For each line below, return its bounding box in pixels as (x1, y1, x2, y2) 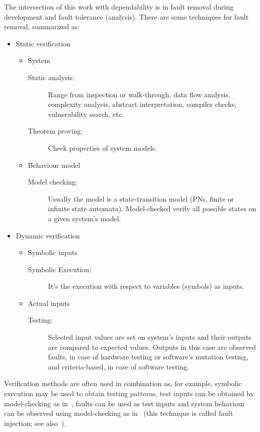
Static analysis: (28, 72, 74, 82)
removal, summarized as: (4, 21, 80, 32)
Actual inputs (28, 297, 70, 308)
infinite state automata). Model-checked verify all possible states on (48, 203, 256, 214)
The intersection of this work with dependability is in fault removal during (4, 2, 234, 12)
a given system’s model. (48, 213, 121, 223)
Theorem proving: (28, 126, 83, 136)
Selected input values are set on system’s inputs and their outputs (48, 332, 251, 342)
